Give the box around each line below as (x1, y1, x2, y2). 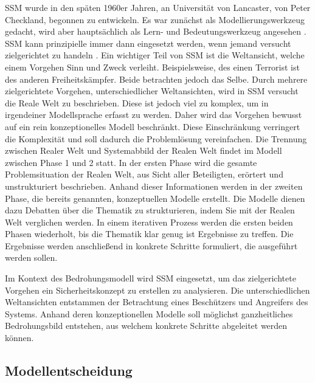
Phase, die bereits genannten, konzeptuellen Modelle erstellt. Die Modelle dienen (5, 191, 305, 204)
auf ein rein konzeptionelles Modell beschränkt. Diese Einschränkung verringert (5, 120, 300, 133)
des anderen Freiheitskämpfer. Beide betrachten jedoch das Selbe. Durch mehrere (5, 72, 308, 85)
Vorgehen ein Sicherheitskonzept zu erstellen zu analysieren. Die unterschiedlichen (5, 283, 310, 296)
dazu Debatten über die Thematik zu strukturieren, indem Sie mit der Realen (5, 204, 295, 216)
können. (5, 331, 34, 344)
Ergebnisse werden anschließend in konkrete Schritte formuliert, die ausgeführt (5, 239, 298, 252)
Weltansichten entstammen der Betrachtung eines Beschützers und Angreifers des (5, 295, 308, 308)
